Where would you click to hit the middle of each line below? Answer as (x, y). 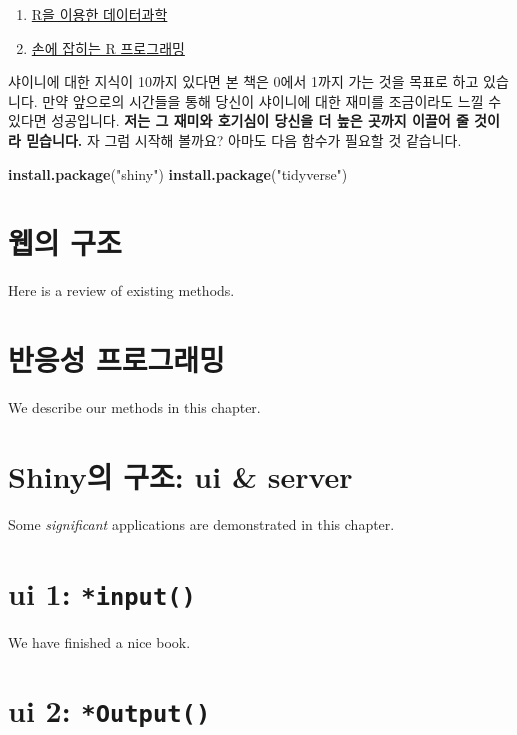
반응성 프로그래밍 (116, 359)
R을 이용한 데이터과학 (99, 14)
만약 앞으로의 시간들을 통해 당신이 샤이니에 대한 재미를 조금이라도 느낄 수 (272, 100)
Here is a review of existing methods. (121, 290)
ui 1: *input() (102, 592)
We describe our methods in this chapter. (134, 407)
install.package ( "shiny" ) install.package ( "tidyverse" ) (178, 173)
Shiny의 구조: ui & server (180, 475)
